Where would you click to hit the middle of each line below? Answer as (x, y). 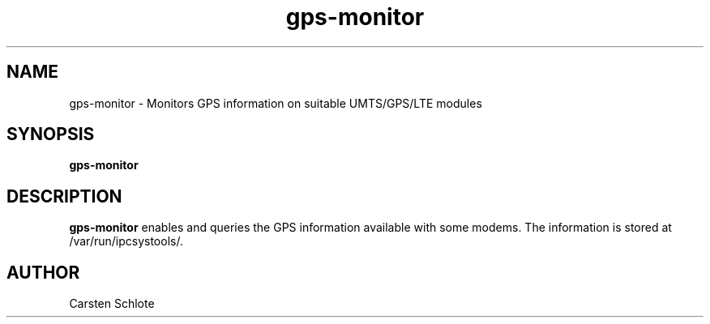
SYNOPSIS (51, 134)
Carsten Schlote (112, 304)
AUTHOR (43, 272)
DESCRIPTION (64, 196)
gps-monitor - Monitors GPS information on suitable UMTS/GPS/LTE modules (276, 103)
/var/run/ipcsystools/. (126, 241)
